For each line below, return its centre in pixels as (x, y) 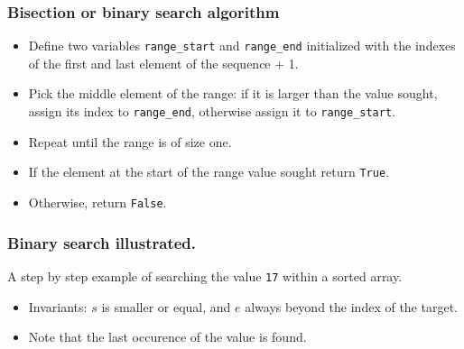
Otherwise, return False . (97, 202)
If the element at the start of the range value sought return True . (209, 172)
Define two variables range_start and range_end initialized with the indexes (242, 46)
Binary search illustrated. (102, 242)
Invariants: (58, 306)
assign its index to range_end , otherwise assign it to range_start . (212, 111)
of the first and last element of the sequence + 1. (163, 63)
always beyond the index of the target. (351, 306)
